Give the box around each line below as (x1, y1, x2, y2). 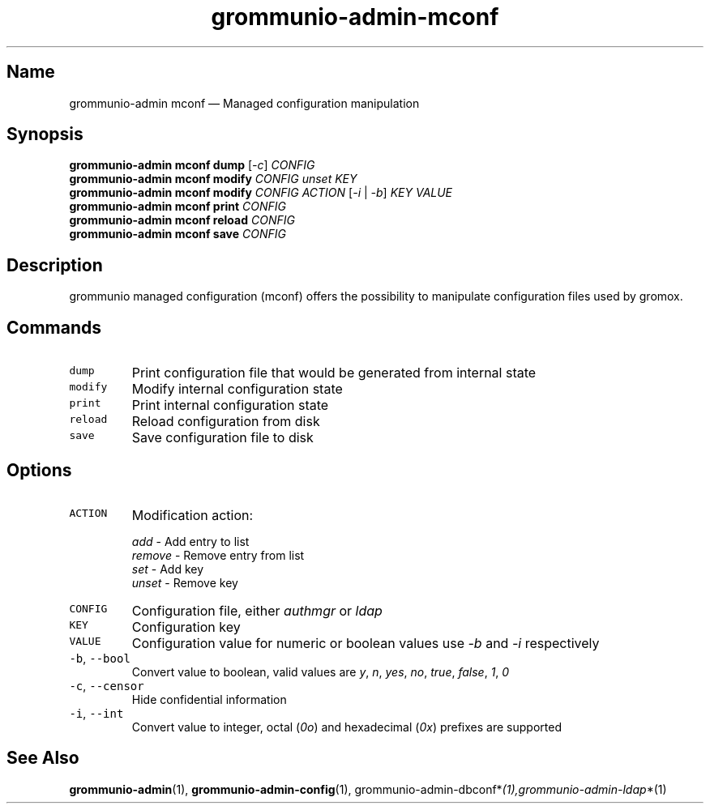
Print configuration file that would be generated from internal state (131, 364, 537, 382)
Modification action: (131, 506, 254, 523)
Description (6, 254, 103, 275)
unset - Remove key (131, 575, 238, 590)
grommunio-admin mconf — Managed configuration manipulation (69, 96, 420, 110)
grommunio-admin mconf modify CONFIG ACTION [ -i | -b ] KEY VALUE (69, 185, 453, 200)
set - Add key (131, 561, 204, 576)
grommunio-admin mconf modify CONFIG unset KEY (69, 172, 357, 186)
